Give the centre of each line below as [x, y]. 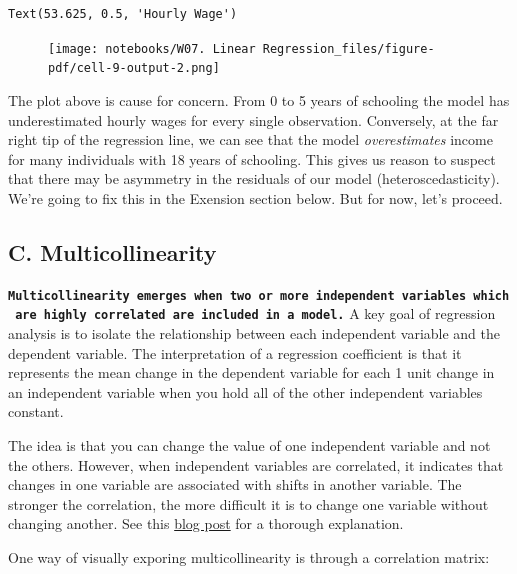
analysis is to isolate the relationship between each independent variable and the [254, 332]
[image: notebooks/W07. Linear [152, 48]
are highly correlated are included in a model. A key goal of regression [255, 313]
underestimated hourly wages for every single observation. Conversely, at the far [253, 119]
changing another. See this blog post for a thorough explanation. [206, 523]
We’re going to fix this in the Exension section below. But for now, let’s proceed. [255, 197]
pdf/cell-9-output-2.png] [134, 68]
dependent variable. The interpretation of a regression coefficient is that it [235, 352]
